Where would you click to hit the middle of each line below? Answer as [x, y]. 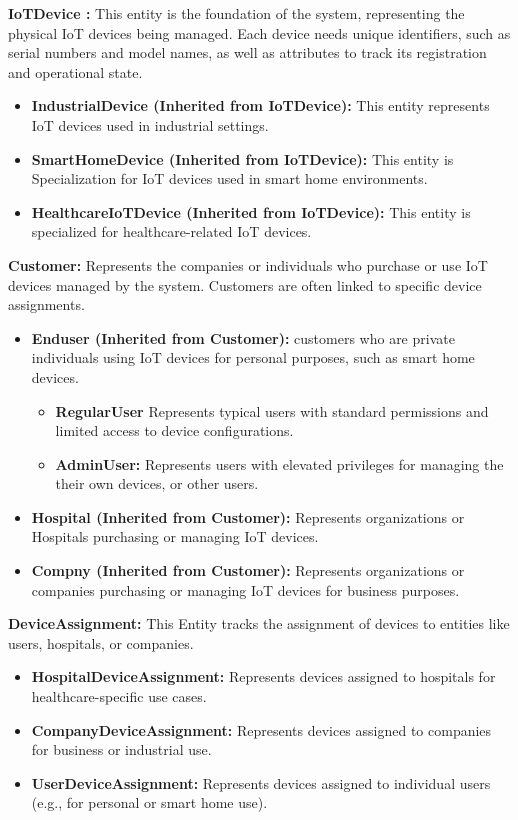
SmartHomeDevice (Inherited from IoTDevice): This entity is [242, 158]
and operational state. [75, 71]
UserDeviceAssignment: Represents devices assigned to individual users [261, 782]
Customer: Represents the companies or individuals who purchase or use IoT [248, 264]
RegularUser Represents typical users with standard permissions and [272, 410]
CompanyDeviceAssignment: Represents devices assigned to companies [261, 729]
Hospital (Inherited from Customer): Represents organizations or [248, 516]
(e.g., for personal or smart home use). [149, 802]
